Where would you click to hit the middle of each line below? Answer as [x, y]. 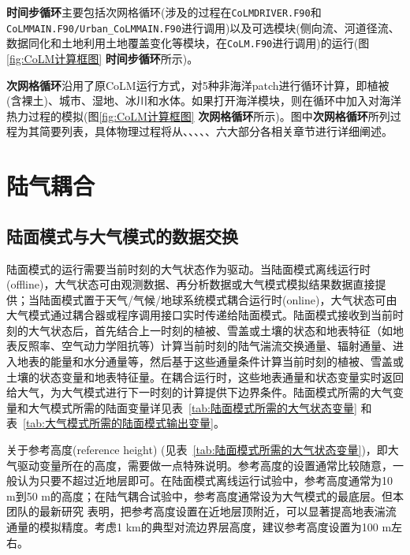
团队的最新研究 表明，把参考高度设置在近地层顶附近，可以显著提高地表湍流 [201, 511]
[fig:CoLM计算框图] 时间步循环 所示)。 [102, 58]
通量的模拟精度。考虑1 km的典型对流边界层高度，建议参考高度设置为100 [192, 527]
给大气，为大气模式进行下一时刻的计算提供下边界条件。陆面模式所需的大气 [199, 392]
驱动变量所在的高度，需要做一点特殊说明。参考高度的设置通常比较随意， [205, 465]
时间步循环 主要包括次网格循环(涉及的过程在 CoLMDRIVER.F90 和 [164, 12]
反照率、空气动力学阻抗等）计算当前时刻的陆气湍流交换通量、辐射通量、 [205, 346]
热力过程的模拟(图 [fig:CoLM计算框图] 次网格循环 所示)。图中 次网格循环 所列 [198, 115]
